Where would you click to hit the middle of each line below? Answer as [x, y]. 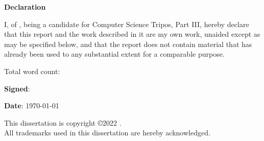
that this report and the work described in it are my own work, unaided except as [132, 34]
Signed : [17, 88]
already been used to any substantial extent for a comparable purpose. [114, 54]
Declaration [25, 7]
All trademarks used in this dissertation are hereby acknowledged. [107, 133]
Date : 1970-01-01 [32, 105]
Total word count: [32, 71]
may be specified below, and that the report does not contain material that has [128, 44]
